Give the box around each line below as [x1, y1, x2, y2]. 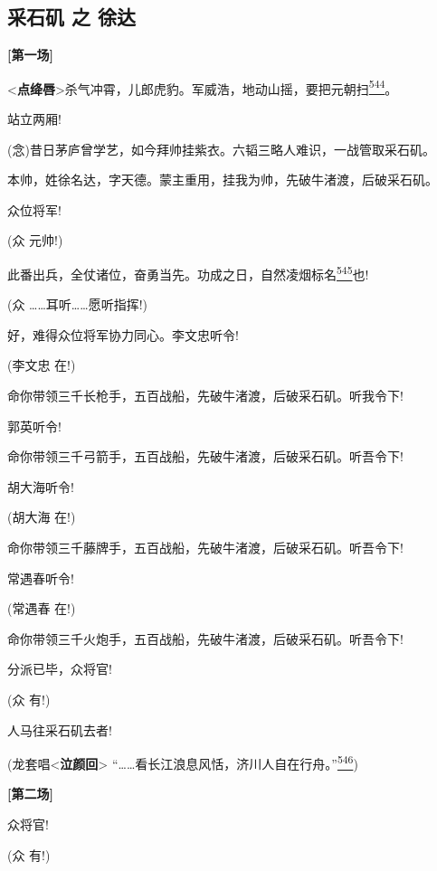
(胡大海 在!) [7, 507, 76, 526]
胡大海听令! [7, 477, 74, 496]
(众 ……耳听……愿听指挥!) [7, 295, 147, 314]
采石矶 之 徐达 [7, 3, 137, 31]
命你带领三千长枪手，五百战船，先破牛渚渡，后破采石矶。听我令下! [7, 386, 404, 405]
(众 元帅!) [7, 231, 63, 250]
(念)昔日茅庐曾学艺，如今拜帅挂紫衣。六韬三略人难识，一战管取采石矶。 [7, 139, 435, 158]
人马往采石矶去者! [7, 720, 112, 739]
